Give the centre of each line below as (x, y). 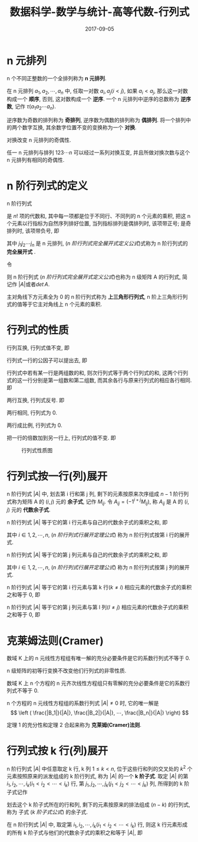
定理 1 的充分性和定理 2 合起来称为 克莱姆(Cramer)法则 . (74, 725)
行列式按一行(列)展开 (57, 477)
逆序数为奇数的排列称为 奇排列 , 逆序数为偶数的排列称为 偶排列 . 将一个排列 (96, 120)
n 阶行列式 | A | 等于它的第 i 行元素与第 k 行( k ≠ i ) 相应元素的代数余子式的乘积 (99, 588)
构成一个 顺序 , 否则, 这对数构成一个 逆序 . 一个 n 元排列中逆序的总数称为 (93, 99)
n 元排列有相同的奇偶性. (36, 160)
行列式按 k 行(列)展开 (57, 751)
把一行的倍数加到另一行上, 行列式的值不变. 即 (61, 438)
